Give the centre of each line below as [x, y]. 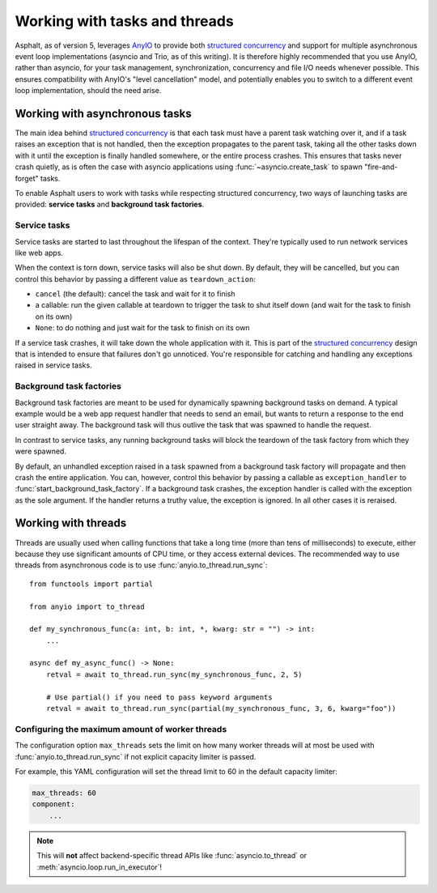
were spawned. [40, 451]
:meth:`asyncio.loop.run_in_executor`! [99, 867]
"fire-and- [381, 167]
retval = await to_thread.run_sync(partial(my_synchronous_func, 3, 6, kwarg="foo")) [221, 709]
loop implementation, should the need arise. [88, 91]
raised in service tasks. [53, 365]
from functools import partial [91, 584]
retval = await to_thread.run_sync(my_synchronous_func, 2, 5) [174, 674]
